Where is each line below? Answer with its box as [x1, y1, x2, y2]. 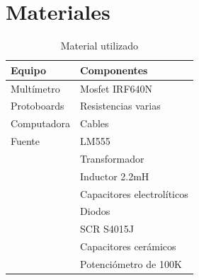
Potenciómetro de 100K [80, 257, 182, 271]
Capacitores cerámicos [80, 239, 176, 254]
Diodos [80, 204, 110, 218]
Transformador [80, 151, 144, 165]
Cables [80, 116, 109, 131]
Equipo [11, 62, 46, 77]
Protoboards [11, 98, 64, 113]
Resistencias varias [80, 98, 161, 113]
